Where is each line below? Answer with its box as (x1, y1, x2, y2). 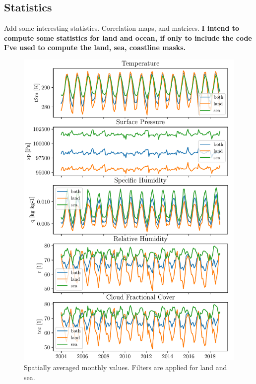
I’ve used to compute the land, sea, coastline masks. (4, 42, 186, 53)
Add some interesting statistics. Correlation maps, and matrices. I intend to (4, 23, 240, 33)
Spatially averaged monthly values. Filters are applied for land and (24, 362, 227, 372)
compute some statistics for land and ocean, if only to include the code (4, 32, 252, 43)
